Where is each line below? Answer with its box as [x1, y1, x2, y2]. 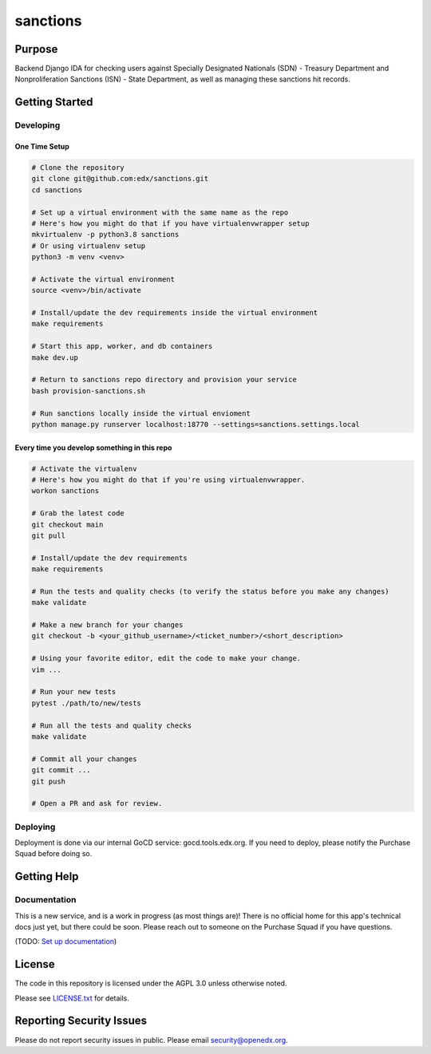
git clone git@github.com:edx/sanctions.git [31, 174, 209, 184]
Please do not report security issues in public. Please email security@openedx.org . [14, 1035, 288, 1044]
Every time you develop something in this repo [14, 443, 172, 452]
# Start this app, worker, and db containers [31, 341, 213, 351]
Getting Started [14, 96, 93, 109]
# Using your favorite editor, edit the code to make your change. [31, 654, 302, 663]
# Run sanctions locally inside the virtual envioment [31, 409, 251, 418]
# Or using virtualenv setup [31, 241, 146, 251]
